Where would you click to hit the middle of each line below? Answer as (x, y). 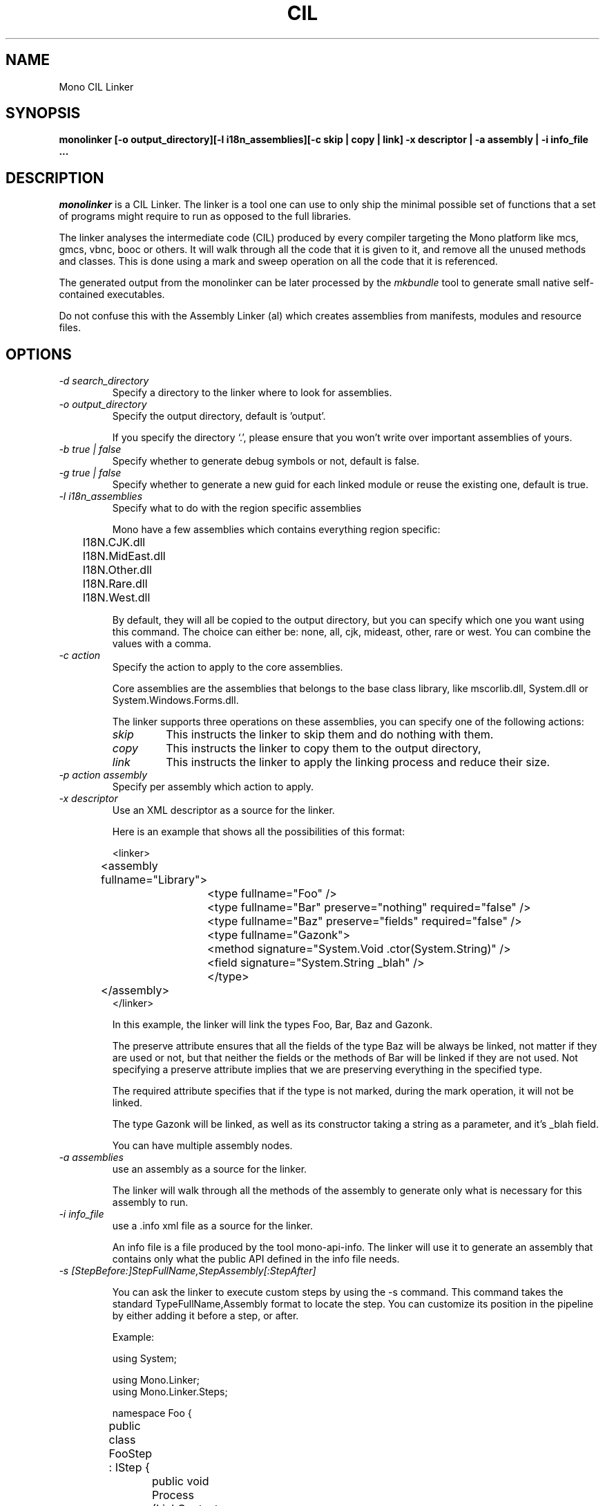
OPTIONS (39, 354)
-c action (80, 656)
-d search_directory (104, 381)
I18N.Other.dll (117, 570)
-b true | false (90, 449)
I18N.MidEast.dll (124, 556)
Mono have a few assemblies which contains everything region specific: (276, 530)
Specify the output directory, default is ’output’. (219, 416)
